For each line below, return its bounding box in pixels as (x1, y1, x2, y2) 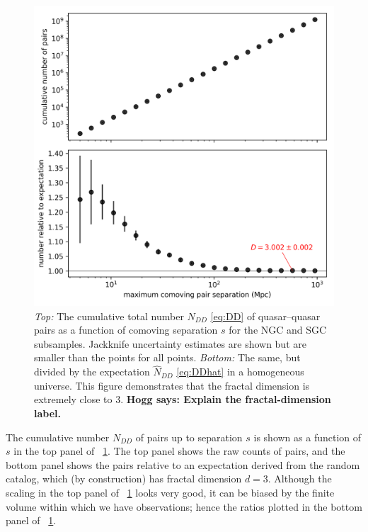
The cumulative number (6, 429, 110, 444)
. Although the (268, 471, 332, 486)
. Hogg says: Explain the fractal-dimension (120, 392, 331, 407)
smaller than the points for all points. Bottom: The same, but (34, 350, 301, 365)
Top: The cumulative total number (34, 308, 184, 323)
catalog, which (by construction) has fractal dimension (6, 471, 242, 486)
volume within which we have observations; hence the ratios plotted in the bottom (6, 499, 362, 514)
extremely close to (34, 392, 113, 407)
